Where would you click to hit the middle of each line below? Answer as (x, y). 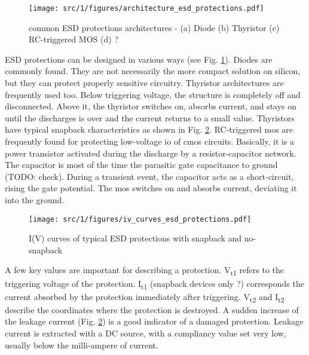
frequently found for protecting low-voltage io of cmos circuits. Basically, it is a (150, 141)
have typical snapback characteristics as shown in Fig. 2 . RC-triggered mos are (149, 129)
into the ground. (35, 199)
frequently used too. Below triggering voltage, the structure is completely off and (153, 94)
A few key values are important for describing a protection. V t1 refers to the (145, 271)
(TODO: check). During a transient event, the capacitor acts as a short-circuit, (149, 176)
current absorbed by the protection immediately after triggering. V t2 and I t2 (145, 297)
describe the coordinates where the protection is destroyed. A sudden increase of (152, 309)
